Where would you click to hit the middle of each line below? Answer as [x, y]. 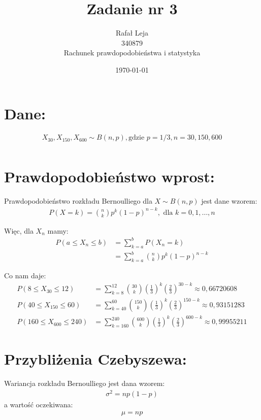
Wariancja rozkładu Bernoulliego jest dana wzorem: [85, 383]
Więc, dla [19, 230]
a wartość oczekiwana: [39, 405]
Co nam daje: [25, 275]
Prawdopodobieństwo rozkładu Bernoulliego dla [78, 200]
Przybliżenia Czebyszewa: [95, 359]
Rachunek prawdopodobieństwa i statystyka [132, 53]
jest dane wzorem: [229, 200]
